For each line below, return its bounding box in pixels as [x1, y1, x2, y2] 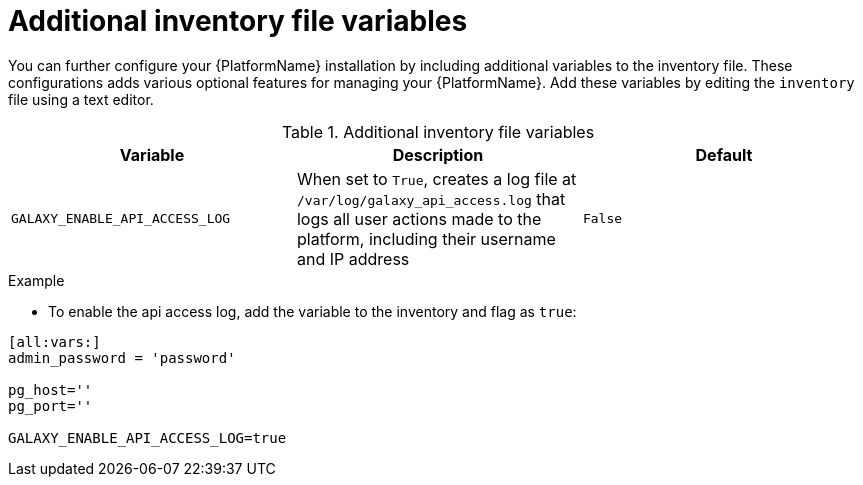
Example [8, 271, 65, 289]
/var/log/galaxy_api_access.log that [296, 188, 566, 209]
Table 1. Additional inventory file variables [281, 121, 595, 142]
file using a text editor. [8, 90, 154, 108]
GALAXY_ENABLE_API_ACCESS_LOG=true [8, 429, 287, 446]
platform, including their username [296, 228, 556, 249]
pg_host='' [8, 381, 93, 398]
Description [392, 144, 484, 165]
